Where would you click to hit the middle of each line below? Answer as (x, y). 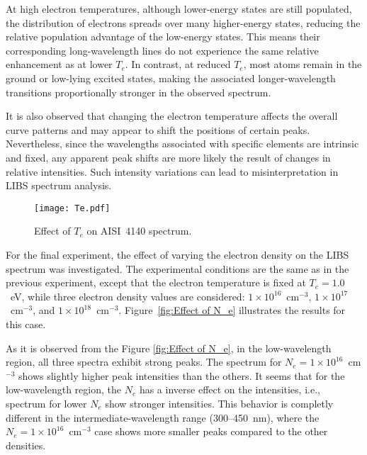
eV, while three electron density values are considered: (128, 296)
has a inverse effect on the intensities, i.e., (230, 389)
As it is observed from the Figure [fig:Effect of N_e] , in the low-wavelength (169, 348)
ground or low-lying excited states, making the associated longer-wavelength (171, 78)
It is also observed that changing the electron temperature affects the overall (172, 116)
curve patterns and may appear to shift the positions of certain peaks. (158, 129)
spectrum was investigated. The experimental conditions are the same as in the (177, 268)
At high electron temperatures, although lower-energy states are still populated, (179, 9)
